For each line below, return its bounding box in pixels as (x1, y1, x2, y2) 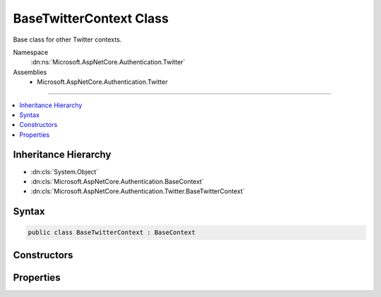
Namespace (13, 48, 49, 56)
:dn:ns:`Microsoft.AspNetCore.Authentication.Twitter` (30, 58, 186, 66)
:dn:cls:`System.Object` (30, 167, 99, 176)
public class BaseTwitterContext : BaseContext (28, 229, 195, 236)
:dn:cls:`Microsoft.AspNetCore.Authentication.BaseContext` (30, 177, 205, 186)
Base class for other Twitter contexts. (13, 35, 122, 44)
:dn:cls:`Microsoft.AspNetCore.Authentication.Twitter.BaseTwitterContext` (30, 187, 245, 195)
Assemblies (13, 68, 47, 76)
